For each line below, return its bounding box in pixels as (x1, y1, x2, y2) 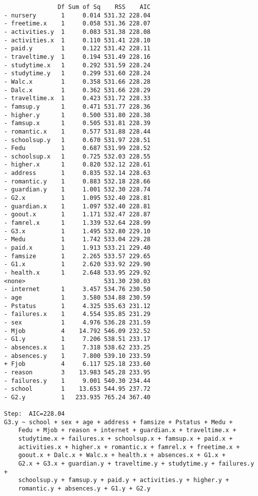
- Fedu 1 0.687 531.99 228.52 (4, 145, 151, 152)
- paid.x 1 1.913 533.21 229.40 (4, 244, 151, 252)
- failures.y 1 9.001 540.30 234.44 (4, 377, 151, 384)
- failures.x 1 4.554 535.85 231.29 (4, 311, 151, 318)
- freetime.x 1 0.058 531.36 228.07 (4, 20, 151, 27)
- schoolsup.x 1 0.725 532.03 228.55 (4, 153, 151, 160)
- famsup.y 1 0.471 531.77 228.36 (4, 103, 151, 110)
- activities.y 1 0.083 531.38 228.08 (4, 28, 151, 35)
